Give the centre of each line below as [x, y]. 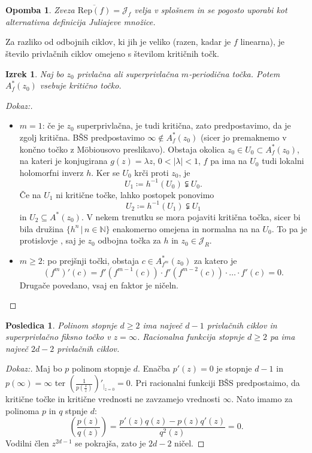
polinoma [22, 410]
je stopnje [234, 368]
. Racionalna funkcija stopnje [190, 337]
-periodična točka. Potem [234, 73]
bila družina [41, 228]
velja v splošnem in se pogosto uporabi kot [211, 10]
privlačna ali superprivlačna [128, 73]
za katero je [215, 260]
